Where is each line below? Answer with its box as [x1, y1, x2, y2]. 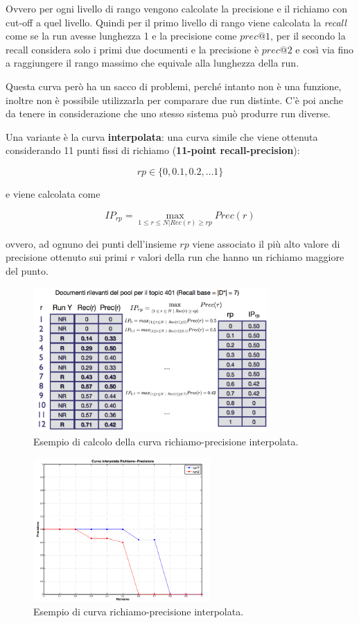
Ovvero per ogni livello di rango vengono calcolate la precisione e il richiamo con [6, 1, 347, 15]
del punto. [6, 264, 49, 278]
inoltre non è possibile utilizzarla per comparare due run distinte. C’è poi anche [6, 92, 343, 107]
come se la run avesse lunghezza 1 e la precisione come [6, 28, 237, 43]
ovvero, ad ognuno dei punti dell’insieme [6, 236, 177, 250]
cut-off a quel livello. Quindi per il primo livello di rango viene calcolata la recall [6, 15, 347, 29]
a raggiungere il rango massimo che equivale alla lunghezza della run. [6, 56, 299, 70]
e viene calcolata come [6, 186, 100, 200]
